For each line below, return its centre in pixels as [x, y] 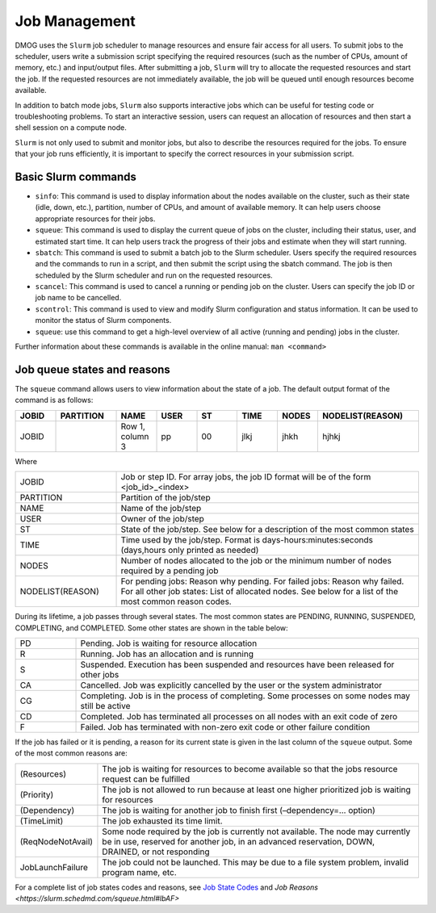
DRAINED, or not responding [156, 852]
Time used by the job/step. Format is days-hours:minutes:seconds [247, 540]
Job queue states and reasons [93, 369]
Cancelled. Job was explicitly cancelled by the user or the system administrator [231, 685]
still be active [105, 706]
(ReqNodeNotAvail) [56, 841]
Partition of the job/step [166, 498]
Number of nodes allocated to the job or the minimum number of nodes [256, 561]
